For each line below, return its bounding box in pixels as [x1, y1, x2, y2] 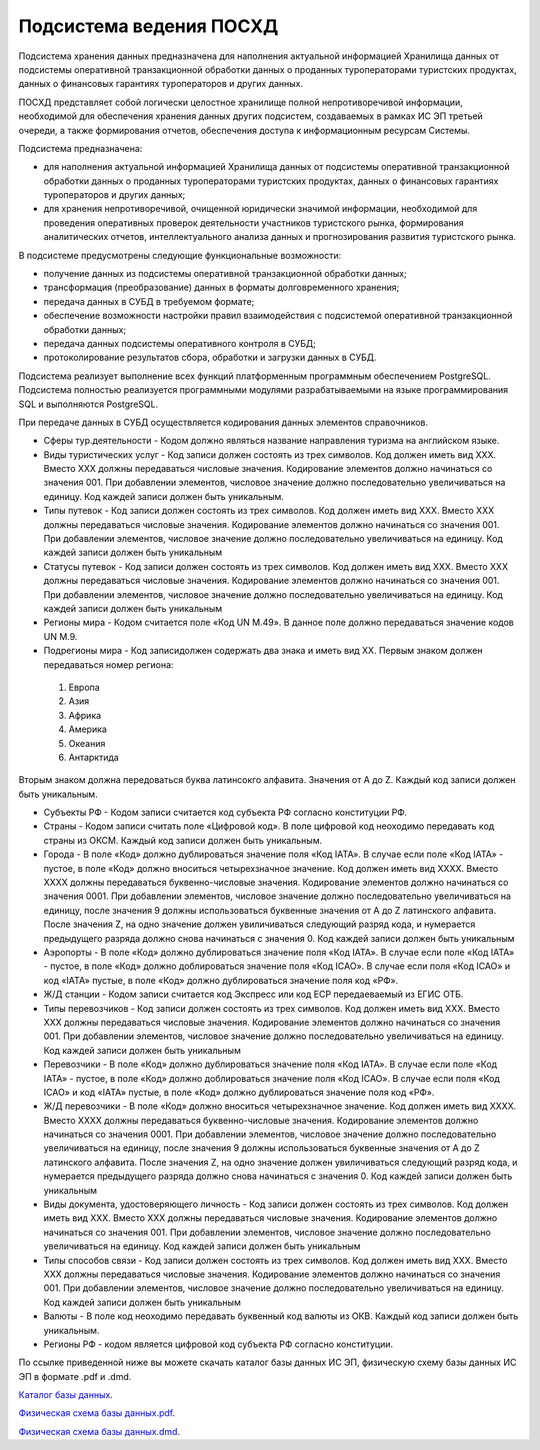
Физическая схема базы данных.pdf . [18, 1407, 176, 1419]
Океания [68, 737, 106, 749]
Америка [68, 723, 107, 735]
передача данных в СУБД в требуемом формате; [43, 295, 255, 307]
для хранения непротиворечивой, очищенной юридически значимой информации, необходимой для [43, 203, 478, 215]
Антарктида [68, 751, 119, 763]
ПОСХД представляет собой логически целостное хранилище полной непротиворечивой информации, [18, 96, 464, 108]
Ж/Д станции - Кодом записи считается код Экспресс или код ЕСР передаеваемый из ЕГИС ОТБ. [43, 988, 464, 1000]
